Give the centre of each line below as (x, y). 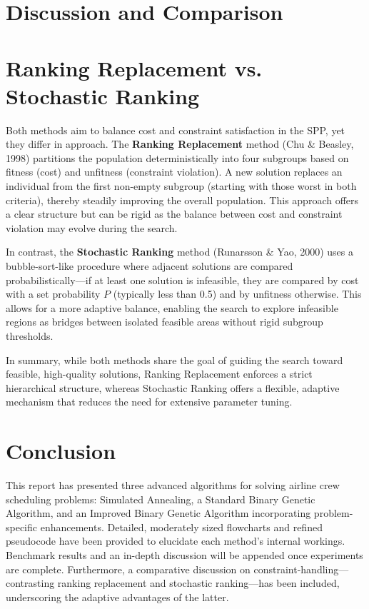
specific (22, 527)
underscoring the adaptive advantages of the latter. (117, 597)
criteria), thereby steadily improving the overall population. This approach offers (182, 200)
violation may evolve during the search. (92, 227)
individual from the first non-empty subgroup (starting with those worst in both (181, 186)
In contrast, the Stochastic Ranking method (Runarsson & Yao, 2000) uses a (180, 252)
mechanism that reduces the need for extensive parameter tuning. (149, 402)
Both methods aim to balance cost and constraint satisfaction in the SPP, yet (176, 130)
